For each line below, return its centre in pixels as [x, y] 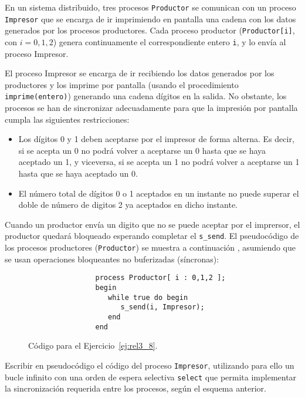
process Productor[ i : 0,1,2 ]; [160, 278]
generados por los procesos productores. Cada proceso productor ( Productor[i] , [150, 30]
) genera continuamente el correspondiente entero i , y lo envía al [170, 41]
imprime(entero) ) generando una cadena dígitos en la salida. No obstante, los [146, 96]
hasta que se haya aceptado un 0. [78, 173]
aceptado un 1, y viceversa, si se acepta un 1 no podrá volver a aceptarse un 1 [159, 162]
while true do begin [148, 297]
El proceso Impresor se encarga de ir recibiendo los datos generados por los [140, 73]
